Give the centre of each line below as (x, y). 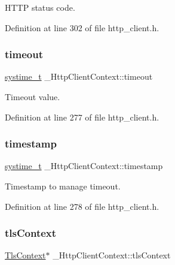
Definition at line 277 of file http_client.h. (82, 117)
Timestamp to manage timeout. (63, 186)
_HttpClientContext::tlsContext (112, 255)
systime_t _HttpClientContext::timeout (79, 76)
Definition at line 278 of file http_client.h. (82, 206)
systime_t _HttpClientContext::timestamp (84, 166)
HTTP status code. (40, 7)
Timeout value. (33, 97)
